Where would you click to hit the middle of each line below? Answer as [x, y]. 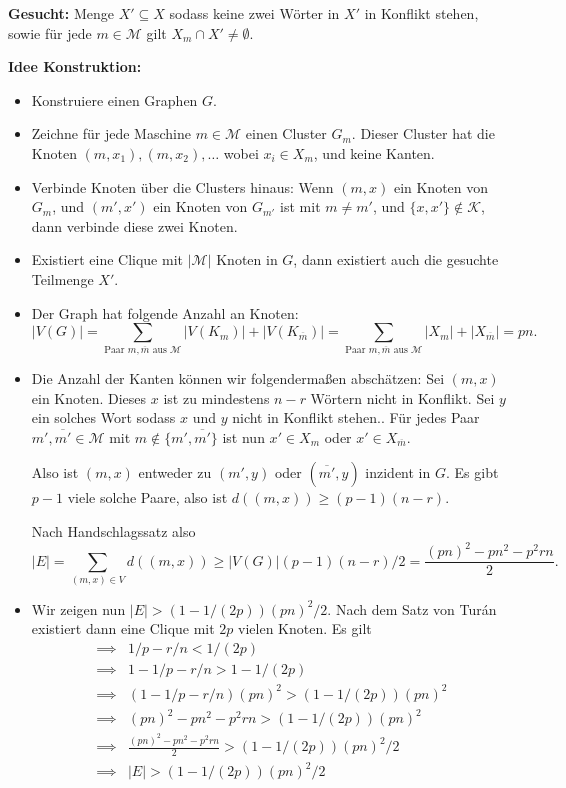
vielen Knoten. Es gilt [305, 628]
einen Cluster [286, 133]
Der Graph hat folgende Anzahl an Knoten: [165, 312]
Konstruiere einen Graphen [114, 99]
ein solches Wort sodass [103, 417]
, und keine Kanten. [374, 152]
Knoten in [247, 259]
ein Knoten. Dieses [89, 397]
